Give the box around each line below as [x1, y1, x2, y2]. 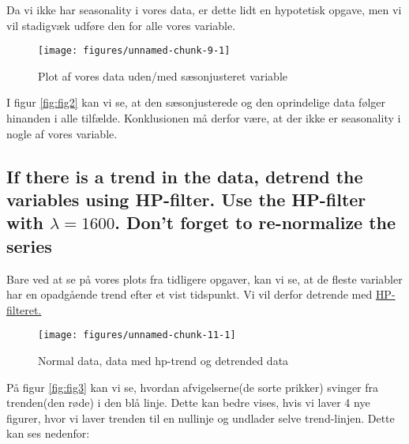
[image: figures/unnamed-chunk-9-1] [38, 45, 231, 57]
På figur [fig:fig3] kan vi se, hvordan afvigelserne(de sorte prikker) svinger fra [6, 378, 379, 395]
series [6, 233, 52, 258]
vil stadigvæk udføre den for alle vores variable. [6, 17, 236, 33]
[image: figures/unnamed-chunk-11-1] [38, 329, 236, 341]
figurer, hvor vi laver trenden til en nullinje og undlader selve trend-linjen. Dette [6, 409, 395, 426]
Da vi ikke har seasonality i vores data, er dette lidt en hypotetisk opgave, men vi [6, 2, 402, 17]
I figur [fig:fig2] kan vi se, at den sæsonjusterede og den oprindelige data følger [6, 94, 385, 111]
